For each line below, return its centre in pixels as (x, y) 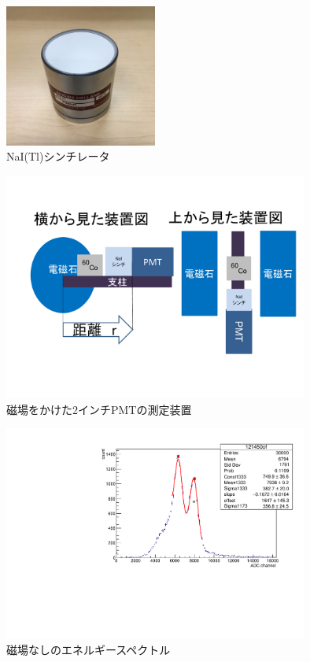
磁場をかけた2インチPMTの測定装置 (99, 409)
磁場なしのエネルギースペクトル (89, 650)
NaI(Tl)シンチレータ (58, 156)
